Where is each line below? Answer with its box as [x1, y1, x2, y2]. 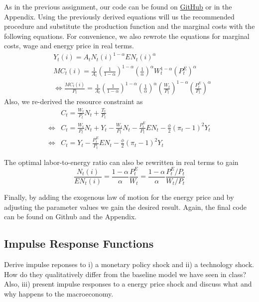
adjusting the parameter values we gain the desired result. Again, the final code [4, 201, 247, 212]
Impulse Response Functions [4, 236, 154, 251]
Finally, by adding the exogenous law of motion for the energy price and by [4, 191, 234, 202]
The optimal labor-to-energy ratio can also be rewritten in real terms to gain [4, 156, 239, 167]
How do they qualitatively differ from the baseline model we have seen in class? [4, 269, 247, 279]
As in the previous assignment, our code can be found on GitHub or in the [4, 1, 232, 11]
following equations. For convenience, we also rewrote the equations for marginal [4, 30, 250, 41]
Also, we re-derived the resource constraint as [4, 96, 143, 107]
